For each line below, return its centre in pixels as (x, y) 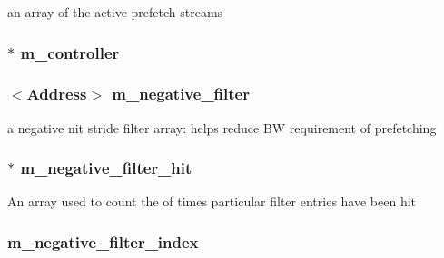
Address (57, 94)
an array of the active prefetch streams (115, 12)
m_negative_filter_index (103, 241)
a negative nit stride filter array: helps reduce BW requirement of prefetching (222, 127)
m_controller (70, 52)
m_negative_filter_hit (106, 168)
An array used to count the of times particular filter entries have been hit (212, 201)
